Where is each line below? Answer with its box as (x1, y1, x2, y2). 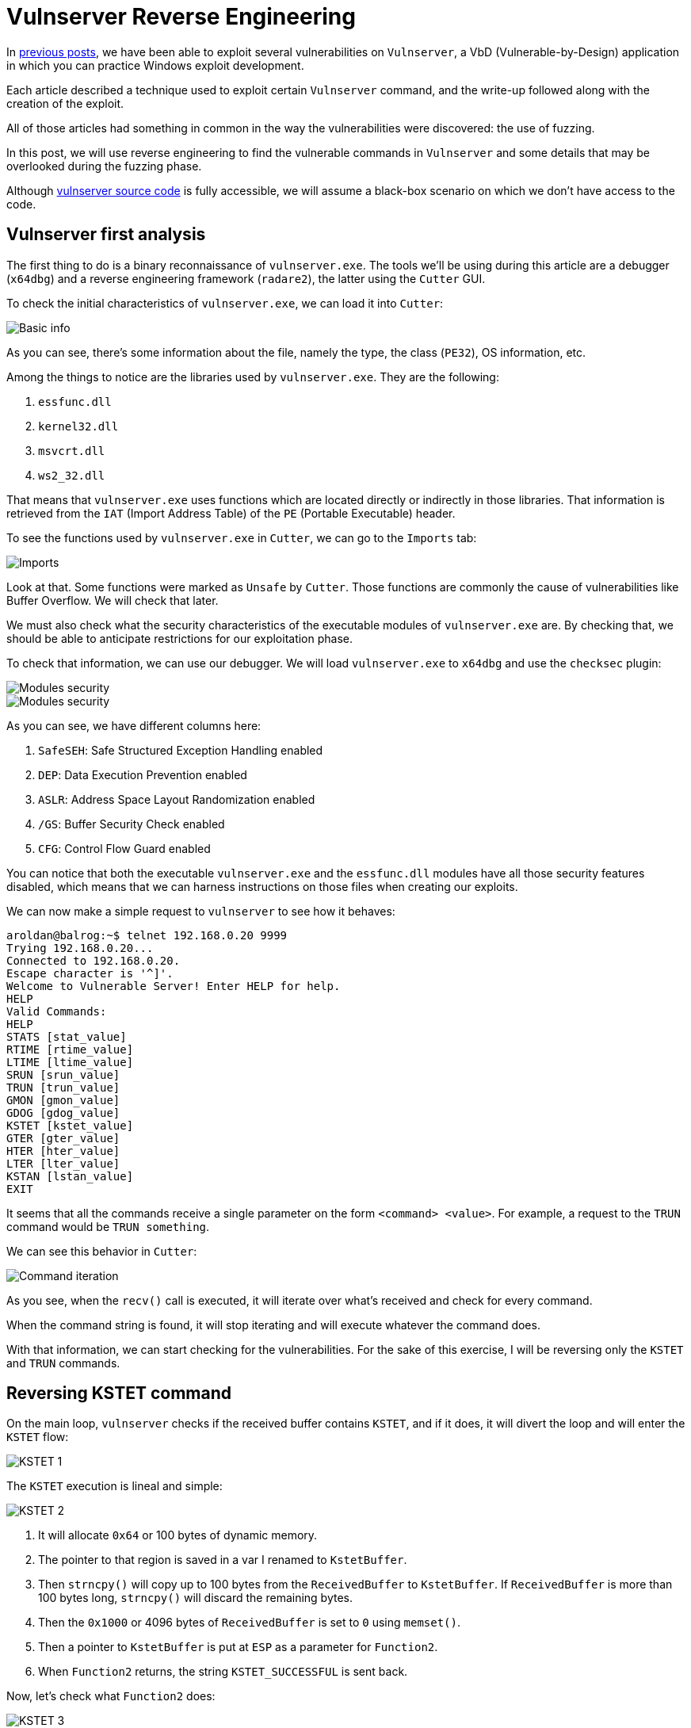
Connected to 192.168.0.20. (6, 954, 181, 967)
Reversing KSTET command (6, 1383, 232, 1404)
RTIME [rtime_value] (6, 1042, 134, 1056)
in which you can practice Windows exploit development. (6, 58, 304, 72)
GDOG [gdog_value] (6, 1106, 120, 1119)
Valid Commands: (6, 1004, 107, 1018)
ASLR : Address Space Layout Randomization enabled (38, 792, 315, 806)
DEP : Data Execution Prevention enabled (38, 767, 247, 782)
